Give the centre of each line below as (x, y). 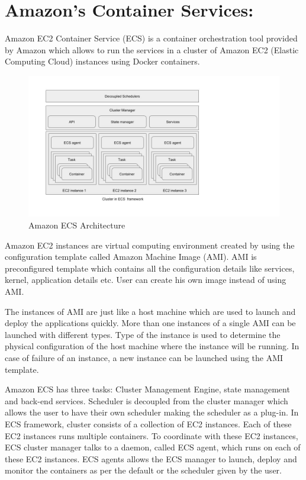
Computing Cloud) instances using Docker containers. (102, 61)
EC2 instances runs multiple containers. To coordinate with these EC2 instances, (152, 435)
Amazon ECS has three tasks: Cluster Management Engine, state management (147, 389)
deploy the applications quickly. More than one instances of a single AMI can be (150, 323)
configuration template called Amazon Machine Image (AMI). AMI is (131, 257)
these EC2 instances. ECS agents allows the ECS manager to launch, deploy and (151, 458)
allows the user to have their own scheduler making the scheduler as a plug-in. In (152, 412)
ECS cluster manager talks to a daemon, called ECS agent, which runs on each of (153, 447)
